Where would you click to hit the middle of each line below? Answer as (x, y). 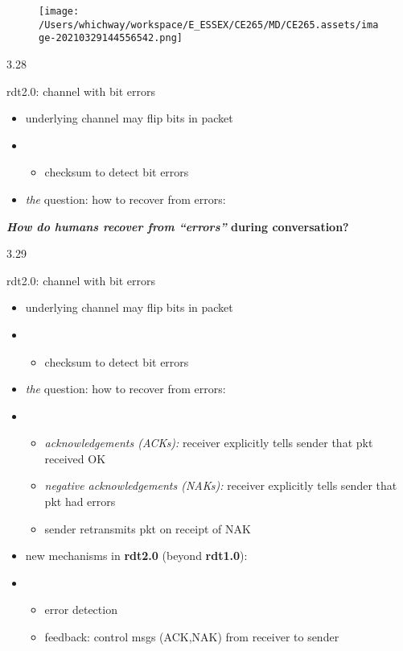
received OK (75, 458)
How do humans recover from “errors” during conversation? (178, 226)
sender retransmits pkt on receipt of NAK (148, 528)
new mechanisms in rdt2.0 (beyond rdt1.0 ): (136, 556)
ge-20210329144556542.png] (111, 38)
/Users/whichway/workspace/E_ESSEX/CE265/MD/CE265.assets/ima (209, 25)
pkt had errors (80, 502)
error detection (81, 610)
